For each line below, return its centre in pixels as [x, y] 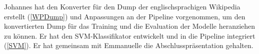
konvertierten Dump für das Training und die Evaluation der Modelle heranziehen [130, 26]
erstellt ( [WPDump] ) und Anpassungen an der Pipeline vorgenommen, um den [125, 16]
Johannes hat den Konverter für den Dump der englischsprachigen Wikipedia [122, 6]
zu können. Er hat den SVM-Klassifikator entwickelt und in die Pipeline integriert [130, 35]
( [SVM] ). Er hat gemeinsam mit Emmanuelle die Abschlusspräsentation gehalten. [129, 45]
